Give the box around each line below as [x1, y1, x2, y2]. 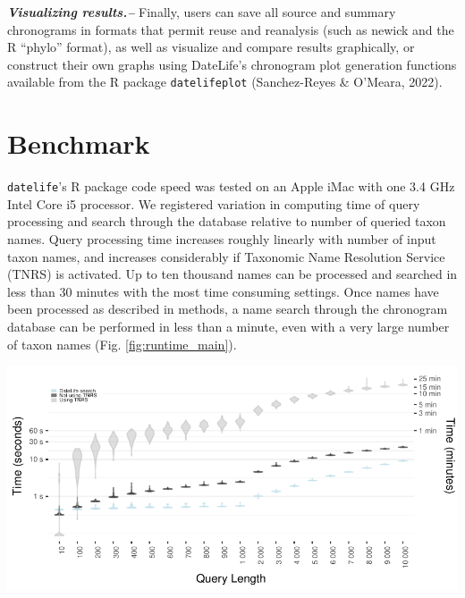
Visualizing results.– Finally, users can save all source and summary [7, 3, 396, 21]
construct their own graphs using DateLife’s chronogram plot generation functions [7, 55, 457, 73]
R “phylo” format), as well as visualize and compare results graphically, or [7, 38, 415, 56]
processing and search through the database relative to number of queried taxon [7, 212, 446, 231]
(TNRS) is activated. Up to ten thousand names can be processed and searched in [7, 265, 458, 283]
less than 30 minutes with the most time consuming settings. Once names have [7, 282, 439, 300]
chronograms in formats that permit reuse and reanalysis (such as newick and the [7, 20, 454, 38]
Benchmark [7, 125, 150, 162]
